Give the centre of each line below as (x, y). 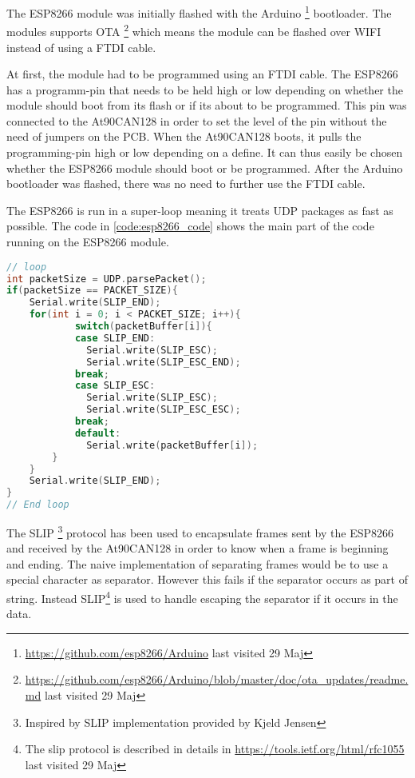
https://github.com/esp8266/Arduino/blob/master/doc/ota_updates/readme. (217, 679)
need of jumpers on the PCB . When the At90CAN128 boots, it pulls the (184, 136)
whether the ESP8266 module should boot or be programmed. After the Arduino (205, 168)
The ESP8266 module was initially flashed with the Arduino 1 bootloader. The (199, 12)
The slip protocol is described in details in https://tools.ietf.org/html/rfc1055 (215, 749)
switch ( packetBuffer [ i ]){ (143, 326)
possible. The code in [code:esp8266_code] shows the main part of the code (190, 226)
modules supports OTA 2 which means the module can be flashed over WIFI (194, 30)
